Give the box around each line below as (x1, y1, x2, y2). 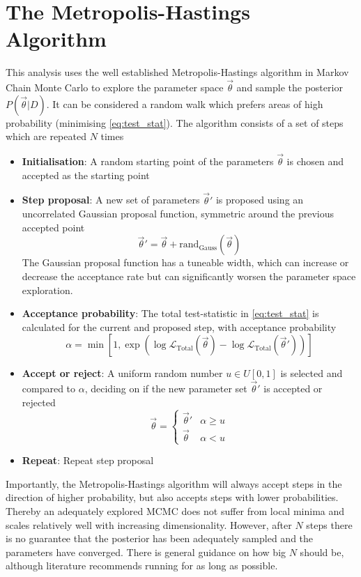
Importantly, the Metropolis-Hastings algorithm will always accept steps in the (6, 476, 342, 491)
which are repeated (6, 129, 86, 144)
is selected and (280, 366, 343, 380)
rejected (22, 394, 56, 409)
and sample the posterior (236, 80, 343, 95)
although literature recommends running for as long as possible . (6, 558, 278, 573)
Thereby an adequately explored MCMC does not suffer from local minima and (6, 504, 345, 518)
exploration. (22, 282, 73, 297)
